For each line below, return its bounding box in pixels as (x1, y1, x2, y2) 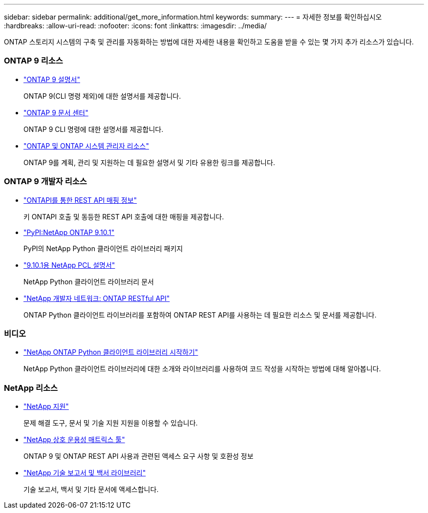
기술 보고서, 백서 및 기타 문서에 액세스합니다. (23, 485, 159, 493)
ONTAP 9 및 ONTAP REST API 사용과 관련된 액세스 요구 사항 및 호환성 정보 (23, 452, 254, 460)
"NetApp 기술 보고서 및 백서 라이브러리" (23, 469, 146, 477)
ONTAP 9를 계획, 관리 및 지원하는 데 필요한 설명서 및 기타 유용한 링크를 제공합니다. (23, 158, 275, 167)
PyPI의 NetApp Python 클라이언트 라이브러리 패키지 (23, 244, 183, 253)
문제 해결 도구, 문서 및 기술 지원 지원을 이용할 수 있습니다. (23, 419, 198, 427)
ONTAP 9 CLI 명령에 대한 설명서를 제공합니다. (23, 125, 164, 133)
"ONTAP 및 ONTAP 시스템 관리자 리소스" (23, 141, 149, 150)
